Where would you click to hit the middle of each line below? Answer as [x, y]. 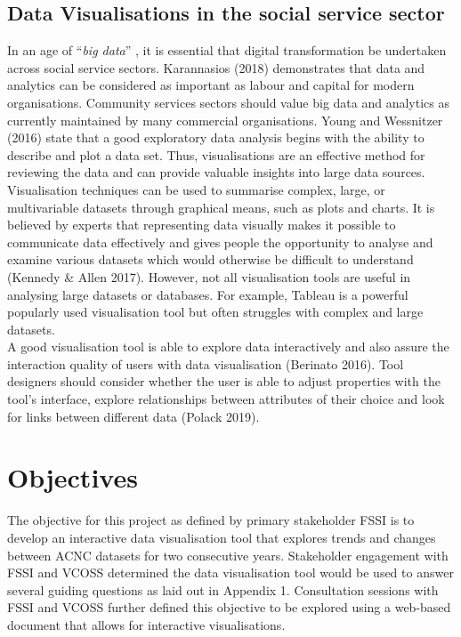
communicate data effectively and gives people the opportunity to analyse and [220, 242]
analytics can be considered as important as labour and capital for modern [211, 85]
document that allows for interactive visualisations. [146, 624]
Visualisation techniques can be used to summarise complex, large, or [196, 189]
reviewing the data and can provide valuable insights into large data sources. [216, 172]
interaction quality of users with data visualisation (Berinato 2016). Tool [206, 363]
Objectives [73, 477]
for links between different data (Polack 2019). [133, 416]
